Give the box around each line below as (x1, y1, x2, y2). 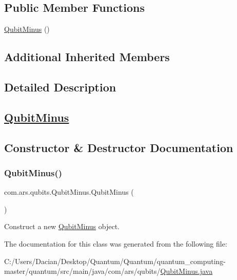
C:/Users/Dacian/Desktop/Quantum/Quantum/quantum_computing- (4, 255, 226, 266)
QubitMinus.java (160, 266, 213, 276)
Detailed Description (4, 79, 116, 95)
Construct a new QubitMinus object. (4, 221, 120, 232)
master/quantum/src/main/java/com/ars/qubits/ (4, 266, 161, 276)
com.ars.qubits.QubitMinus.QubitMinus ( (4, 186, 134, 197)
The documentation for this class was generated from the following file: (4, 238, 227, 249)
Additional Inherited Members (4, 49, 170, 65)
